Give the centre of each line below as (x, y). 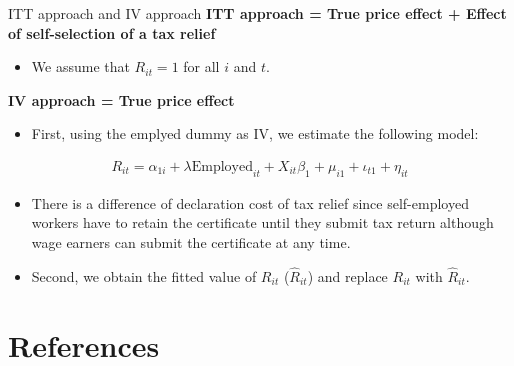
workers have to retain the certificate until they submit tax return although (262, 222)
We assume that (80, 66)
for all (201, 66)
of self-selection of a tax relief (112, 32)
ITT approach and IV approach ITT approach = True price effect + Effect (257, 13)
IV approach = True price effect (121, 99)
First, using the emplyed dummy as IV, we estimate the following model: (255, 133)
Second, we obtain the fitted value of (144, 275)
